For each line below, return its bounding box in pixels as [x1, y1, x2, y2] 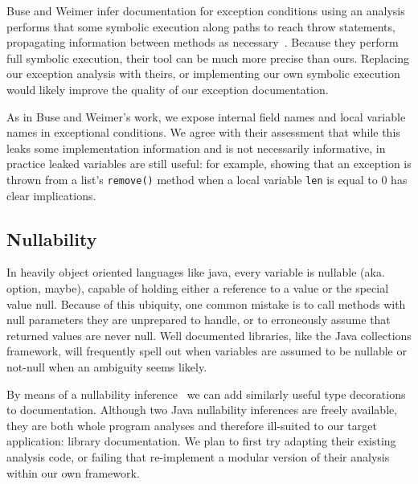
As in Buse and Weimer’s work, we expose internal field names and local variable [6, 108, 406, 125]
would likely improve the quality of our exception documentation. [6, 80, 329, 97]
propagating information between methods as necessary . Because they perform [6, 34, 399, 51]
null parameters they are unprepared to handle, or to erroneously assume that [6, 311, 391, 328]
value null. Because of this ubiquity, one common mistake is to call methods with [6, 295, 406, 312]
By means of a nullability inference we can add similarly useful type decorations [6, 385, 406, 402]
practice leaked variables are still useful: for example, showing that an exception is [6, 155, 412, 172]
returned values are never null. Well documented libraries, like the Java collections [6, 326, 412, 343]
